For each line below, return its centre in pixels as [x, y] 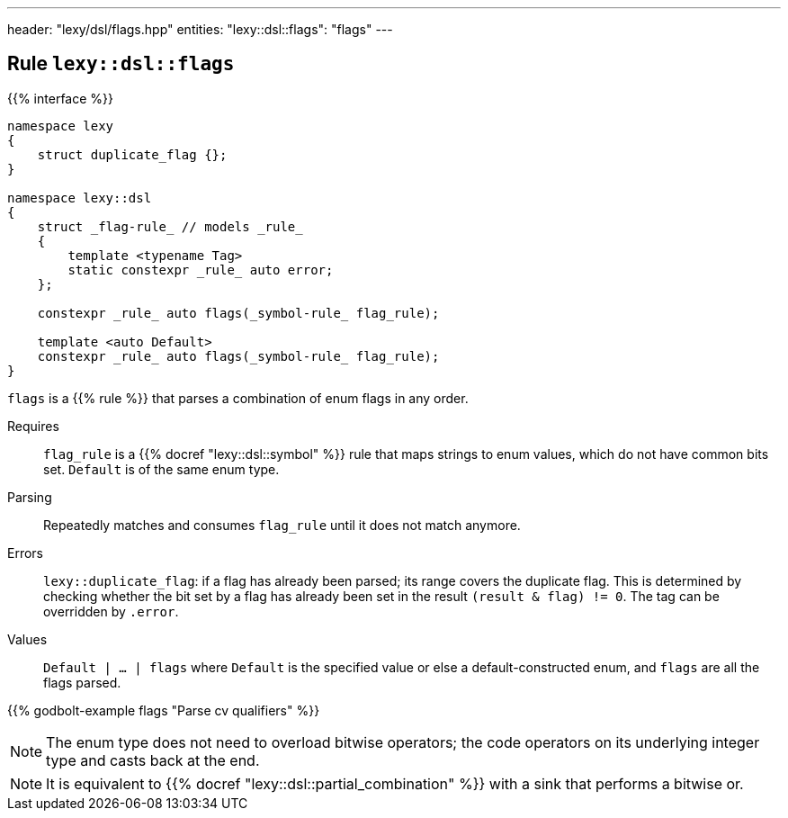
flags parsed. [82, 682]
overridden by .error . [111, 611]
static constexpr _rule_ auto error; [201, 270]
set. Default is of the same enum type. [161, 469]
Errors [25, 553]
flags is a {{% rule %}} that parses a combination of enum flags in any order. [238, 398]
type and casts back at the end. [153, 760]
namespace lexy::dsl [80, 198]
